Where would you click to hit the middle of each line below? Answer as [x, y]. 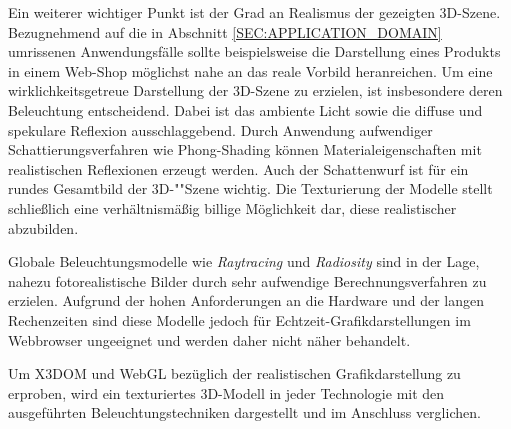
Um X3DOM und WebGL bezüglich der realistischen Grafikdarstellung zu [234, 373]
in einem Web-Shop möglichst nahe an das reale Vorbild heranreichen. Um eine [250, 70]
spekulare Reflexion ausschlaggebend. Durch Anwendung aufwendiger [220, 129]
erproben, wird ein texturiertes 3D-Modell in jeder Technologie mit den [226, 392]
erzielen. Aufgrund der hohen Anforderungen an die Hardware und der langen [246, 300]
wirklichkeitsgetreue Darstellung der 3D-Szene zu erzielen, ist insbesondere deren [255, 90]
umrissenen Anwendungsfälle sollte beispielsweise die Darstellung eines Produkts [254, 51]
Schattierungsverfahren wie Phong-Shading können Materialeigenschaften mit [245, 149]
